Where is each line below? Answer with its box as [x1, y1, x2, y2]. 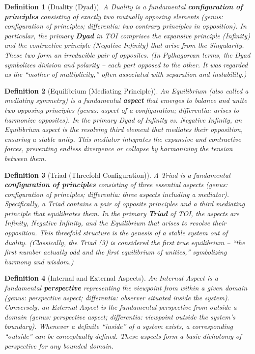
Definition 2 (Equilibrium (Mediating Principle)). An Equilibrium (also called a [4, 85, 249, 96]
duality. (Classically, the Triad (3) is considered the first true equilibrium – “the [4, 237, 245, 247]
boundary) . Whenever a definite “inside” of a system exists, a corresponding [4, 321, 233, 331]
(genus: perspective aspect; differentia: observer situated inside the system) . [4, 292, 230, 302]
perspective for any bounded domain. [4, 340, 113, 351]
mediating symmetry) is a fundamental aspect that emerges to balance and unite [4, 95, 247, 105]
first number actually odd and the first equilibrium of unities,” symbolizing [4, 247, 227, 257]
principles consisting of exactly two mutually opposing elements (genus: [4, 11, 223, 21]
